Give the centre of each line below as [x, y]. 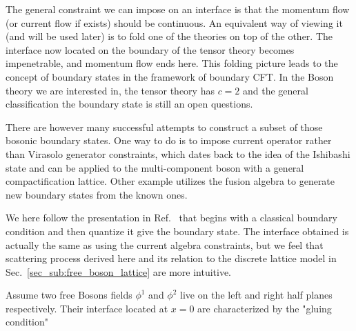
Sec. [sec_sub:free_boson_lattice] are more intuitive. [119, 271]
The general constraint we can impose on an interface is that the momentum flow [178, 9]
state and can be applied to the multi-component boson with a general [155, 167]
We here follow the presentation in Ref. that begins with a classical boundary [171, 218]
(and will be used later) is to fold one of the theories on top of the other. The [169, 36]
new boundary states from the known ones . [97, 194]
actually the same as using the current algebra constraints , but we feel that [165, 244]
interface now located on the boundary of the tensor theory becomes [150, 49]
